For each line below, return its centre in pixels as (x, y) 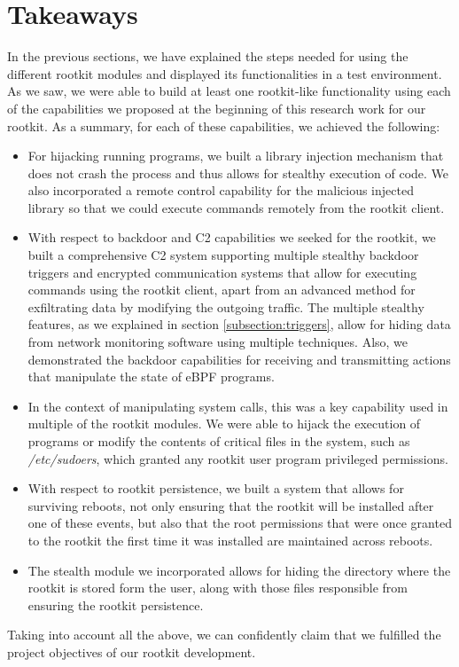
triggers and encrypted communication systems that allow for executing (222, 272)
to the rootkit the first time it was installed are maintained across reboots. (230, 540)
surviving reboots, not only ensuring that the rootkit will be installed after (231, 505)
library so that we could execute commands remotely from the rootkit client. (236, 207)
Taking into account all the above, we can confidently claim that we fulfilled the (224, 635)
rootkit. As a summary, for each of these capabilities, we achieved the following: (224, 126)
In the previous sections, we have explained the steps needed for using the (208, 56)
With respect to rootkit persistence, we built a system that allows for (216, 488)
